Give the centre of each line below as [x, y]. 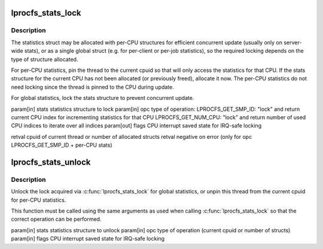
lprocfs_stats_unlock [51, 162]
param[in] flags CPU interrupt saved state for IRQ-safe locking [88, 239]
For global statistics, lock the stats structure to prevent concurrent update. [103, 98]
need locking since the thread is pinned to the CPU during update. [92, 87]
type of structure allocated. [45, 59]
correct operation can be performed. [56, 219]
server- [292, 42]
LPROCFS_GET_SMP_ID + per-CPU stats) [62, 145]
